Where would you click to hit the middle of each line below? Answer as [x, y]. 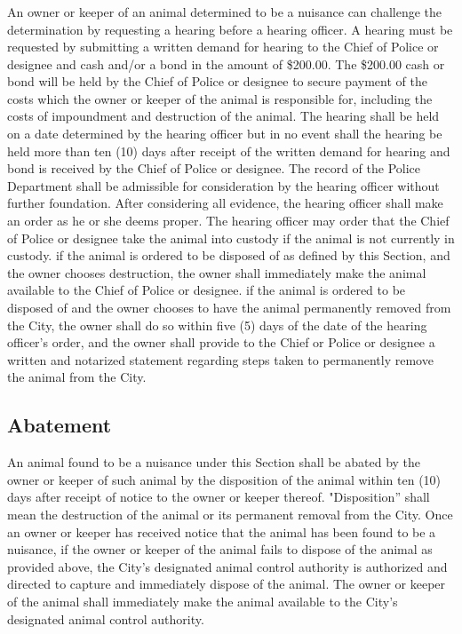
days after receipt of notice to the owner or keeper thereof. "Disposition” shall [219, 497]
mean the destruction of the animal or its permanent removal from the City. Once [230, 514]
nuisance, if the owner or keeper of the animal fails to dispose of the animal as [220, 549]
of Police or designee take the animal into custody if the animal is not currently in [231, 238]
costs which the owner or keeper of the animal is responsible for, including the [220, 98]
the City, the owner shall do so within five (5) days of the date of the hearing [217, 325]
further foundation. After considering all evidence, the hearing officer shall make [225, 203]
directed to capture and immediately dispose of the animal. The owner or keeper [227, 584]
